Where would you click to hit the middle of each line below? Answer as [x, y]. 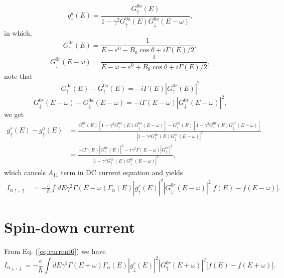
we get [14, 114]
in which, [18, 32]
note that [18, 76]
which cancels [25, 172]
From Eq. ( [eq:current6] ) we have [55, 251]
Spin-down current [70, 227]
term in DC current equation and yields [122, 172]
